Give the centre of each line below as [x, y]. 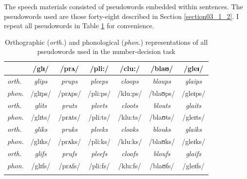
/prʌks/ [69, 141]
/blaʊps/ [162, 93]
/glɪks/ [41, 141]
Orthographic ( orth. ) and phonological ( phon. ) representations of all [106, 42]
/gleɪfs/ [193, 165]
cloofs [130, 153]
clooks [130, 129]
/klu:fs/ [130, 165]
